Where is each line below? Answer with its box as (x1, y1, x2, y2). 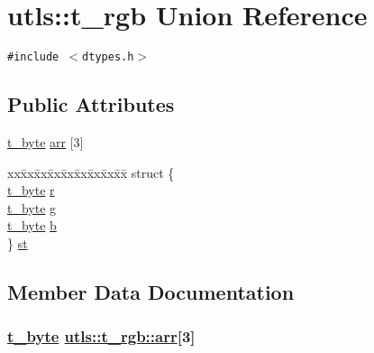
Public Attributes (7, 90, 175, 118)
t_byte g (7, 198, 57, 217)
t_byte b (7, 216, 57, 235)
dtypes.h (82, 51, 134, 64)
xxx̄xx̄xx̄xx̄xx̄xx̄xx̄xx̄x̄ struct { (7, 163, 175, 181)
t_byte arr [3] (7, 132, 84, 151)
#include (7, 51, 59, 64)
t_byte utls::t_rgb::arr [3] (7, 325, 196, 348)
